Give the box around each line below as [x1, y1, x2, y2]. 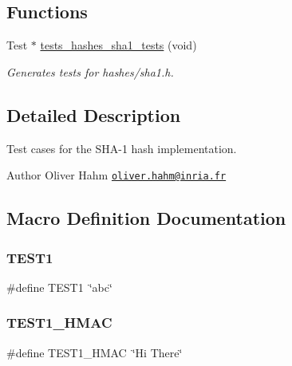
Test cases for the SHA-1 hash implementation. [6, 140, 237, 156]
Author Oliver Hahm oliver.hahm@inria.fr [6, 167, 227, 183]
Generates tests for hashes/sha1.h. [6, 63, 174, 80]
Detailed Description [6, 102, 181, 127]
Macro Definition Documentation [6, 206, 286, 230]
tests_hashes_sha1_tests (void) [40, 37, 197, 53]
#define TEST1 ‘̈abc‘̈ [6, 278, 112, 295]
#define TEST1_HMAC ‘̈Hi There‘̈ [6, 344, 183, 360]
